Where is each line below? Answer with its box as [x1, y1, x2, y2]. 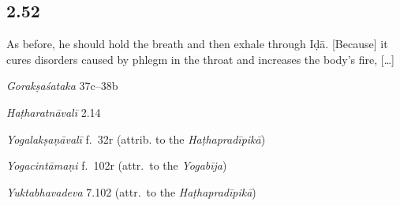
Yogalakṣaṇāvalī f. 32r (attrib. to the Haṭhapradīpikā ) [6, 130, 266, 147]
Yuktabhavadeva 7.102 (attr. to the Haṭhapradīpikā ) [6, 183, 256, 200]
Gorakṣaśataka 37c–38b [6, 77, 118, 94]
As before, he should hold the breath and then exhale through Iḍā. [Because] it [6, 36, 388, 52]
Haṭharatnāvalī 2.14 [6, 103, 101, 120]
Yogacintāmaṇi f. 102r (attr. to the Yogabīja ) [6, 157, 227, 174]
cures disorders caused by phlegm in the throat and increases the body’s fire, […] [6, 51, 394, 67]
